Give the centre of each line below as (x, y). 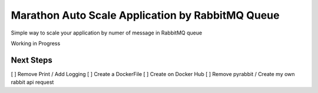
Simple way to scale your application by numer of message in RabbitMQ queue (107, 33)
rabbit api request (32, 82)
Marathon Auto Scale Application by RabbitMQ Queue (145, 15)
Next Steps (32, 60)
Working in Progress (36, 43)
